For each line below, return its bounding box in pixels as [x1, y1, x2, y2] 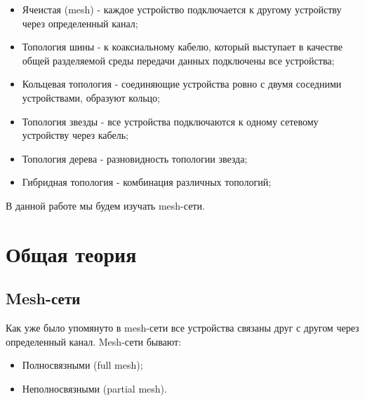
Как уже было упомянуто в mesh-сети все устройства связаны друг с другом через [6, 320, 359, 335]
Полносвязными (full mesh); [22, 358, 143, 372]
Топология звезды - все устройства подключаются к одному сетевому [22, 114, 319, 128]
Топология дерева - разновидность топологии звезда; [22, 151, 248, 165]
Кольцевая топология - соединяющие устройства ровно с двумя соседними [22, 76, 342, 91]
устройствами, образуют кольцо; [22, 90, 160, 104]
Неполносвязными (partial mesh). [22, 381, 167, 395]
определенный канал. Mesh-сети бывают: [6, 334, 182, 348]
